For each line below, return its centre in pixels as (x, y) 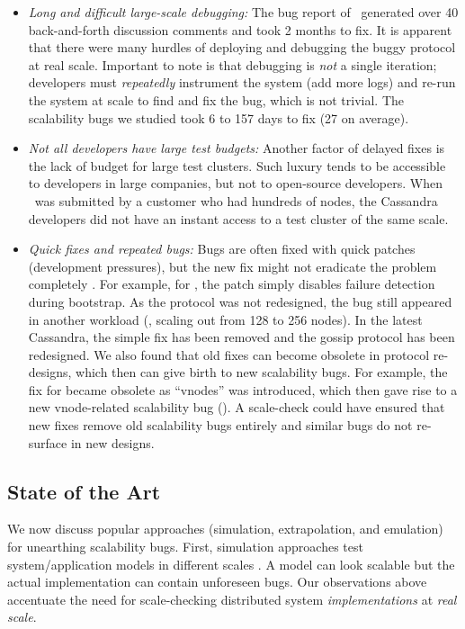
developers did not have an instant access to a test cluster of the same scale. (238, 218)
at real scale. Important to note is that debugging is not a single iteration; (232, 64)
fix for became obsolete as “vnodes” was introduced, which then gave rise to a (243, 389)
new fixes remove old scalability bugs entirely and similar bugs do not (220, 425)
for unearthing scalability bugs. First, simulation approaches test (185, 547)
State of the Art (84, 491)
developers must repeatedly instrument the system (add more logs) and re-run (242, 82)
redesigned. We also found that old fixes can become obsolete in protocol (229, 354)
